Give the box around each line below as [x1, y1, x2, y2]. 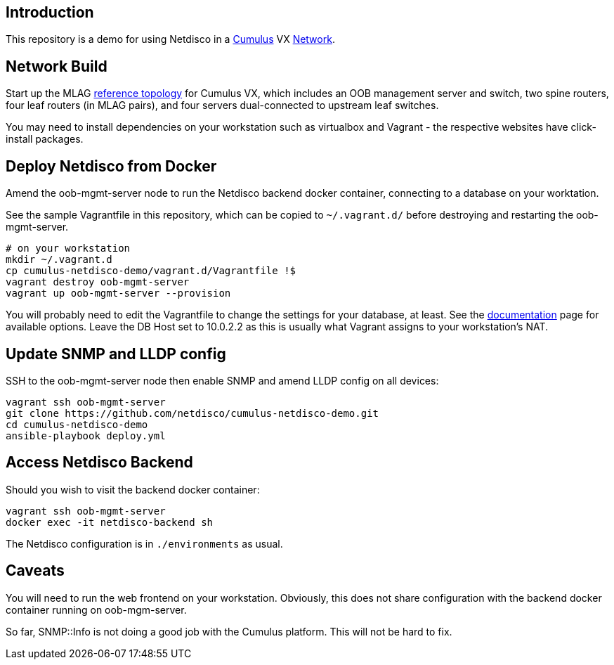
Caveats [6, 562, 65, 580]
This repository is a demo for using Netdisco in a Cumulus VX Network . [6, 33, 335, 46]
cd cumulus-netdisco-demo [6, 418, 148, 430]
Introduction [6, 4, 94, 21]
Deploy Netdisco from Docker [6, 157, 217, 175]
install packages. [6, 133, 84, 146]
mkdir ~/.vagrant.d [6, 254, 112, 266]
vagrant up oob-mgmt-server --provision [6, 288, 231, 299]
